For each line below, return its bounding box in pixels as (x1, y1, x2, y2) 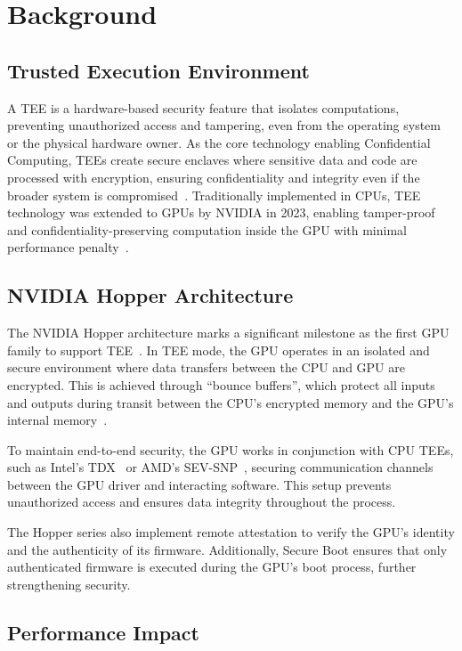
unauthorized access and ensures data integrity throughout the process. (7, 492, 396, 511)
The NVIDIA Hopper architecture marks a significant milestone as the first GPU (7, 323, 450, 342)
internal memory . (7, 411, 108, 429)
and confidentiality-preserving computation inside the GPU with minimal (7, 220, 407, 239)
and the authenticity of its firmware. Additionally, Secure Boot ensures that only (7, 540, 448, 558)
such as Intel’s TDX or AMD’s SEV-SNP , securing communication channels (7, 458, 434, 476)
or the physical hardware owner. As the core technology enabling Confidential (7, 133, 431, 151)
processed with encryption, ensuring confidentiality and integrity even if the (7, 167, 420, 186)
